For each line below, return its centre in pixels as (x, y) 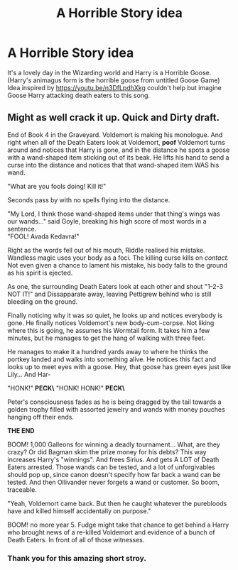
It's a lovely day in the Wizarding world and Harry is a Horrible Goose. (109, 72)
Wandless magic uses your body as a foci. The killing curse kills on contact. (118, 258)
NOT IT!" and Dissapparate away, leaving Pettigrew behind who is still (109, 294)
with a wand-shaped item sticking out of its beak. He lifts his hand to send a (118, 157)
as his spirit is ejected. (40, 273)
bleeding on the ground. (43, 301)
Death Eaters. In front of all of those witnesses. (76, 539)
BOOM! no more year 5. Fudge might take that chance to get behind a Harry (118, 525)
